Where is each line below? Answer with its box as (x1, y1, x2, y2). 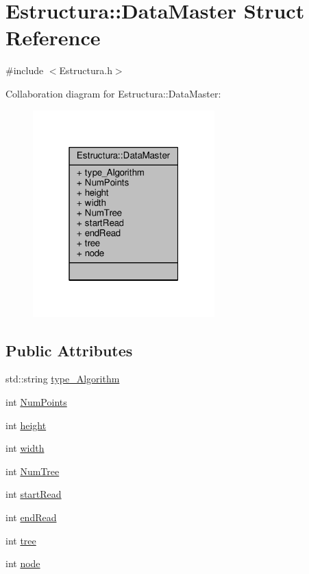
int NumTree (5, 463, 60, 478)
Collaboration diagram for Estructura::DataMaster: (5, 86, 221, 100)
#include (5, 63, 44, 78)
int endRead (5, 509, 57, 524)
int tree (5, 533, 36, 547)
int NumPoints (5, 395, 67, 409)
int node (5, 556, 40, 571)
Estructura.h (59, 63, 112, 78)
